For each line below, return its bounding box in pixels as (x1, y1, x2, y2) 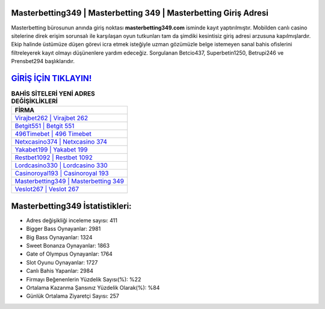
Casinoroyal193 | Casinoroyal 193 (14, 169, 109, 177)
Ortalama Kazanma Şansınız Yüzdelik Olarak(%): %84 (26, 284, 160, 291)
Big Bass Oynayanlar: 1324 (26, 233, 93, 240)
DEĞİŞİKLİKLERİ (11, 97, 58, 105)
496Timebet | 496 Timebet (14, 130, 91, 138)
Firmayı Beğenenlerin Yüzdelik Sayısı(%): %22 (26, 275, 141, 283)
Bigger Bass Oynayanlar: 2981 (26, 225, 101, 233)
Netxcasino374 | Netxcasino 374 (14, 138, 108, 146)
